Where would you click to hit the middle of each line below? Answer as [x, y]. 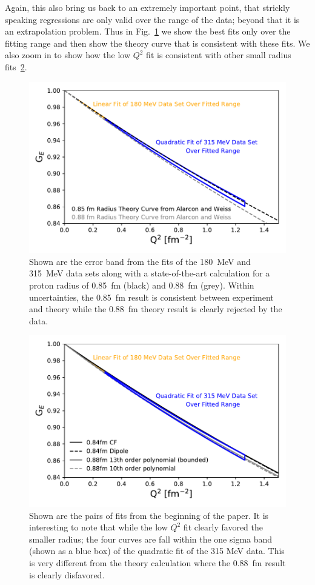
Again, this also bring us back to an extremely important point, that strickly [148, 7]
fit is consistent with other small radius [219, 55]
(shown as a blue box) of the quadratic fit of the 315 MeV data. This [157, 551]
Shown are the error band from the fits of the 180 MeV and [140, 261]
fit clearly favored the [223, 527]
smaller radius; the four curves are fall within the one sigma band [151, 539]
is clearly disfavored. [67, 574]
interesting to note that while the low [98, 527]
